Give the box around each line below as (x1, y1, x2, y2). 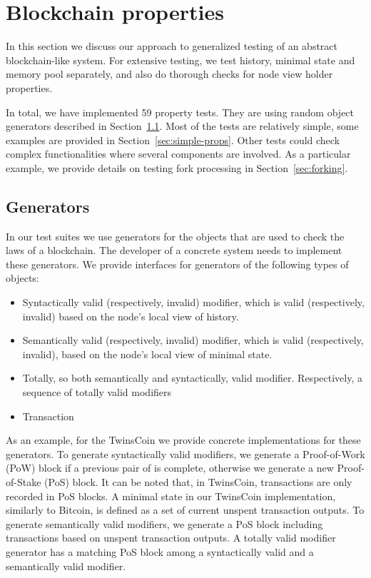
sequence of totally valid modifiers (22, 385, 172, 400)
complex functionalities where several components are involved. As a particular (6, 146, 351, 161)
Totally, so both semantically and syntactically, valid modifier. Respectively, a (22, 370, 362, 385)
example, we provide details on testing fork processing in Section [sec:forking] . (6, 160, 348, 175)
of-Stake (6, 474, 41, 489)
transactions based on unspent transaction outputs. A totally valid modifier (6, 530, 336, 545)
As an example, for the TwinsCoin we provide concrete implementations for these (6, 432, 361, 447)
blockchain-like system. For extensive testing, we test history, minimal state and (6, 52, 355, 67)
